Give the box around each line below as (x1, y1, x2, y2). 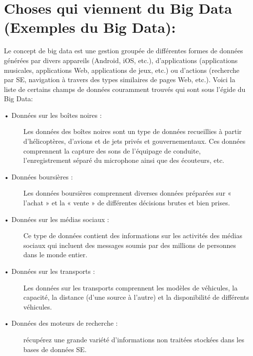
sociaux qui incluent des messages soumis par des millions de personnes (23, 240, 236, 250)
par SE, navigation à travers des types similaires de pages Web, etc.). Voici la (4, 74, 235, 85)
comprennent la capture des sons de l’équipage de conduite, (23, 145, 201, 156)
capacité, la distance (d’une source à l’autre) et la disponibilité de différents (23, 292, 249, 302)
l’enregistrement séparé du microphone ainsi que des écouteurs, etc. (23, 155, 224, 165)
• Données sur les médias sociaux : (4, 214, 109, 224)
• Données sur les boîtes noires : (4, 110, 102, 120)
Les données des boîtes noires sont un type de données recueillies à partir (23, 126, 242, 136)
